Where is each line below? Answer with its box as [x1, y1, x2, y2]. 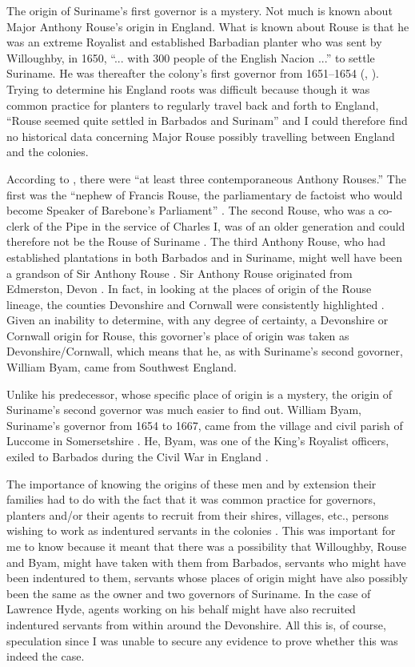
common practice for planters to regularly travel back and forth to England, [6, 96, 379, 113]
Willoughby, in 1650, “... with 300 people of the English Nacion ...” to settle [6, 49, 375, 66]
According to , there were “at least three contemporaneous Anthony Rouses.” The [6, 170, 406, 187]
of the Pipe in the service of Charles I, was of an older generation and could [33, 217, 405, 234]
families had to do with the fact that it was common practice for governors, [6, 491, 376, 508]
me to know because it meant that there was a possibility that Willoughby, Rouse [6, 538, 407, 554]
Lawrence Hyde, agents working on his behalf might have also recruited [6, 601, 356, 617]
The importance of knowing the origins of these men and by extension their [6, 475, 377, 492]
